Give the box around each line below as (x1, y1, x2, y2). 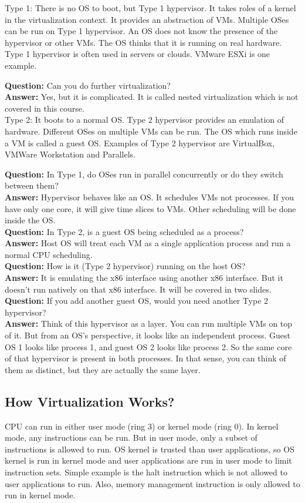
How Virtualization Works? (5, 392, 175, 410)
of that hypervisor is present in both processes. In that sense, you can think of (5, 352, 286, 364)
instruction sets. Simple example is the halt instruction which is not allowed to (5, 465, 287, 478)
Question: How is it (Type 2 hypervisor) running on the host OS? (5, 260, 246, 272)
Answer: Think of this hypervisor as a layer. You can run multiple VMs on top (5, 317, 293, 330)
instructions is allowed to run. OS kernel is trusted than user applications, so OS (5, 442, 294, 455)
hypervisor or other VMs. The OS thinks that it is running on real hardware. (5, 36, 282, 48)
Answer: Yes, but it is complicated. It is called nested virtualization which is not (5, 90, 299, 103)
